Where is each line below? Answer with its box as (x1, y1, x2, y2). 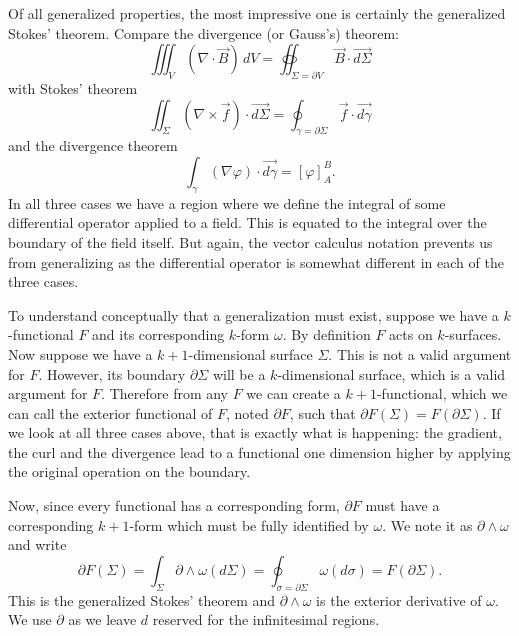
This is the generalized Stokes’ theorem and (8, 589, 276, 610)
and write (8, 534, 67, 555)
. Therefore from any (101, 383, 229, 404)
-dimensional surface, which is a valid (277, 363, 506, 384)
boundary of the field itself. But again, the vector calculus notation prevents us (8, 231, 493, 252)
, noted (225, 402, 269, 423)
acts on (389, 324, 433, 345)
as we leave (68, 609, 137, 630)
